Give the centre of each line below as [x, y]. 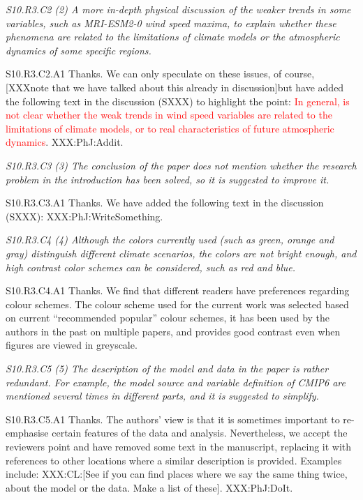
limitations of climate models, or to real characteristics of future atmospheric [170, 128]
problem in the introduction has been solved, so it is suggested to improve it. [168, 179]
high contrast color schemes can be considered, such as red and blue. [151, 267]
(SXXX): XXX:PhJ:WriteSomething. [84, 216]
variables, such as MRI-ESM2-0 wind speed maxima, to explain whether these [171, 23]
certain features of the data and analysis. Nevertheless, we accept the [200, 433]
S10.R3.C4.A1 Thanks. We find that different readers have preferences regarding [178, 290]
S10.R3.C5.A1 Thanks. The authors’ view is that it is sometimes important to [173, 419]
